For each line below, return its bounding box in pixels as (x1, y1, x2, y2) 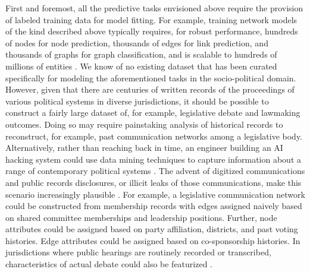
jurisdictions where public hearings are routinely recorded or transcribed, (5, 246, 271, 258)
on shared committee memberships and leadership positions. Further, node (5, 211, 277, 223)
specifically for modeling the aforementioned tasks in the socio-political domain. (5, 71, 296, 84)
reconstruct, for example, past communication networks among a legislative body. (5, 129, 303, 142)
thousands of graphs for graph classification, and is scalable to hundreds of (5, 48, 277, 61)
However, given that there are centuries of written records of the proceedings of (5, 83, 295, 96)
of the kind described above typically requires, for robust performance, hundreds (5, 25, 298, 37)
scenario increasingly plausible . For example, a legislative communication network (5, 188, 305, 200)
